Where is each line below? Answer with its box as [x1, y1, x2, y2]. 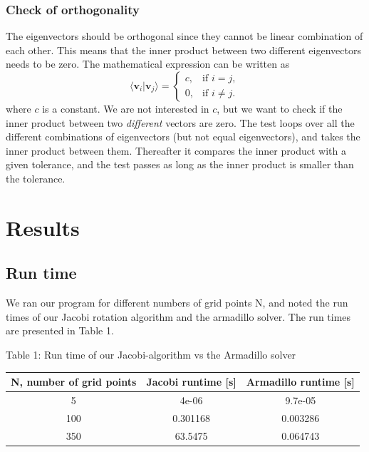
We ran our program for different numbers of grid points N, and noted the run [6, 295, 348, 310]
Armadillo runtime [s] [246, 374, 355, 389]
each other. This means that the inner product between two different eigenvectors [6, 42, 361, 57]
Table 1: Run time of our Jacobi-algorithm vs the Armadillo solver [6, 346, 296, 361]
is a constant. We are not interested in [42, 101, 209, 115]
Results [6, 212, 80, 242]
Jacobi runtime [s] [146, 374, 237, 389]
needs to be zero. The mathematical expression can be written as [6, 56, 290, 71]
